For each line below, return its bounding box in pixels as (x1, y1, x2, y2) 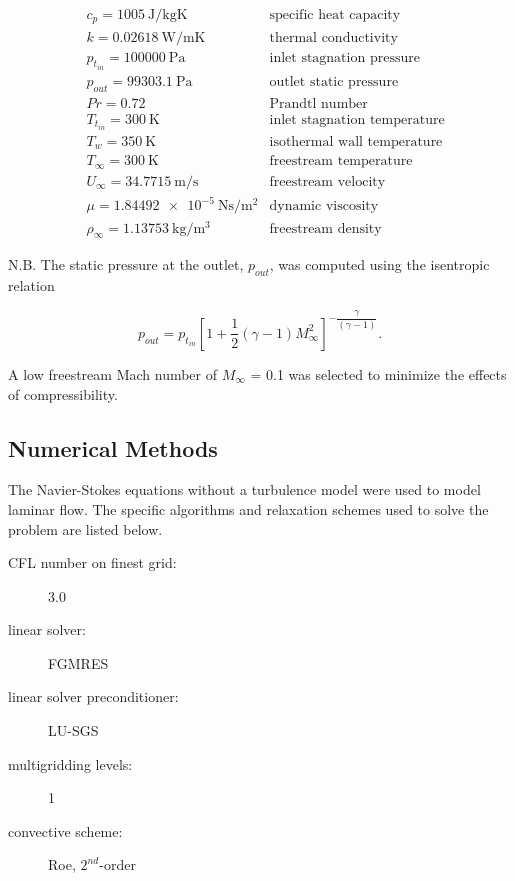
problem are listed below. (8, 518, 163, 539)
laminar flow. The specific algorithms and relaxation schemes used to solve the (8, 498, 489, 519)
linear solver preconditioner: (8, 686, 179, 707)
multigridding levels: (8, 753, 133, 774)
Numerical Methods (8, 432, 218, 463)
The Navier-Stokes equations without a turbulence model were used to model (8, 479, 481, 500)
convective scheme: (8, 820, 123, 841)
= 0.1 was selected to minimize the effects (250, 363, 507, 384)
